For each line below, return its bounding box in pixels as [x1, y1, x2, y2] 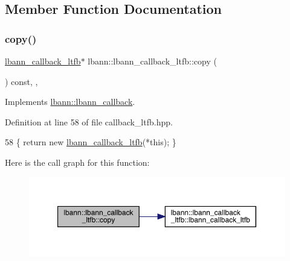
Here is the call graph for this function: [5, 156, 150, 168]
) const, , [5, 75, 38, 87]
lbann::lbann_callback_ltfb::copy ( [88, 55, 217, 67]
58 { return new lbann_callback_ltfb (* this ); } [5, 136, 176, 148]
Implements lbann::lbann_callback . [5, 95, 135, 108]
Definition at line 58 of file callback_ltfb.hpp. [5, 115, 173, 128]
